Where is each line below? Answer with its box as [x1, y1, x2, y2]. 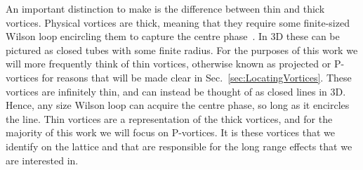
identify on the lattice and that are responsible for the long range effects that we [6, 138, 352, 153]
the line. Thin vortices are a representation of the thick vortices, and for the [6, 111, 333, 126]
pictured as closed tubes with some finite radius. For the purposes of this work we [6, 42, 358, 57]
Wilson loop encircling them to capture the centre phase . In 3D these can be [6, 29, 340, 44]
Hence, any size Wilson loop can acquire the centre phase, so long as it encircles [6, 98, 350, 112]
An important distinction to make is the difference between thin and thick [6, 1, 325, 15]
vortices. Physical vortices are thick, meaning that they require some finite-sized [6, 15, 350, 30]
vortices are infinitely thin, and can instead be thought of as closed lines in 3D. [6, 84, 346, 98]
